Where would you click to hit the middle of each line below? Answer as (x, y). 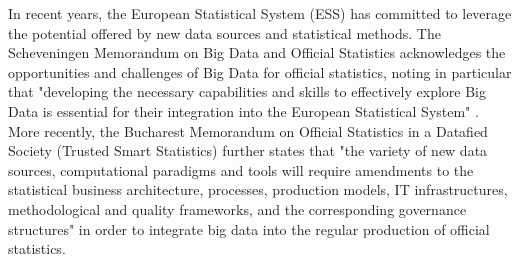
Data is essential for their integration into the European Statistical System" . (243, 110)
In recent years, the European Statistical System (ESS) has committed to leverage (260, 13)
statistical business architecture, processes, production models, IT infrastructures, (258, 189)
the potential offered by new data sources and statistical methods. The (224, 32)
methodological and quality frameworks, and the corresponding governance (237, 208)
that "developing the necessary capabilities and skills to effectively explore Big (247, 91)
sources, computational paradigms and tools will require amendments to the (241, 169)
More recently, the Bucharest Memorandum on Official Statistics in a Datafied (248, 130)
